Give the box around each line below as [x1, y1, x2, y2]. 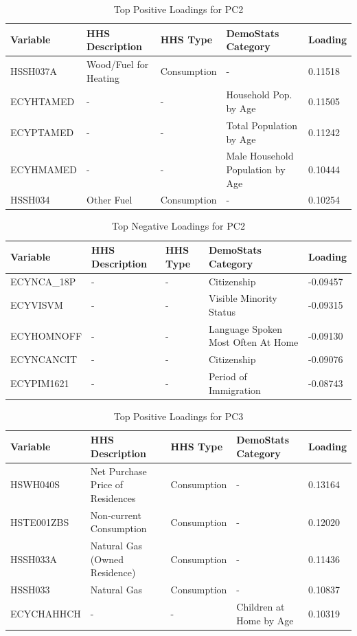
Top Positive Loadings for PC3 [113, 408, 244, 423]
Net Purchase [90, 463, 147, 478]
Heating [87, 70, 119, 85]
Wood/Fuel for [87, 57, 149, 72]
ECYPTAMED [10, 124, 74, 139]
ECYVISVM [10, 298, 63, 312]
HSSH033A [10, 551, 58, 566]
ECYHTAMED [10, 94, 75, 109]
